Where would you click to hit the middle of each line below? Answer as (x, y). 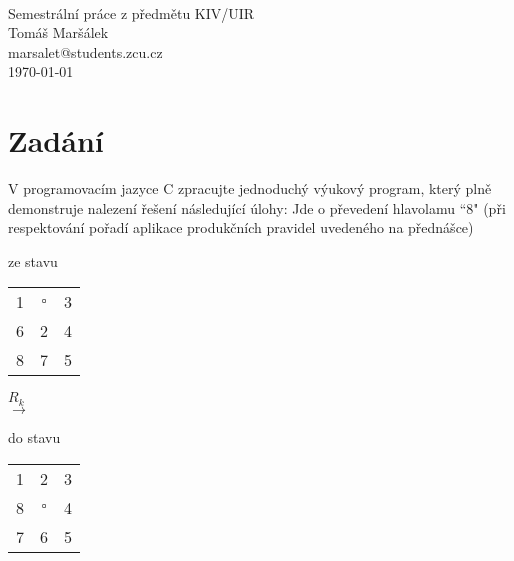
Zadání (56, 140)
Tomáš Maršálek (58, 32)
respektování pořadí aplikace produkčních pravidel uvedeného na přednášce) (241, 227)
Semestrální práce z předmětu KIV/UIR (131, 12)
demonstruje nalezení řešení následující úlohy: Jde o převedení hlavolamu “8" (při (257, 207)
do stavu (34, 436)
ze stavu (33, 260)
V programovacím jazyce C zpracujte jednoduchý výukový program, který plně (250, 188)
